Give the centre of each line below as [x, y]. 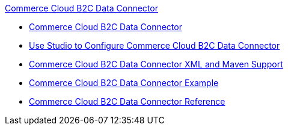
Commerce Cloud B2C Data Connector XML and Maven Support [156, 64]
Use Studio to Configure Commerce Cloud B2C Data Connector [155, 45]
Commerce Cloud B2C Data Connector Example [124, 83]
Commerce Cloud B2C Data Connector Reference [127, 101]
